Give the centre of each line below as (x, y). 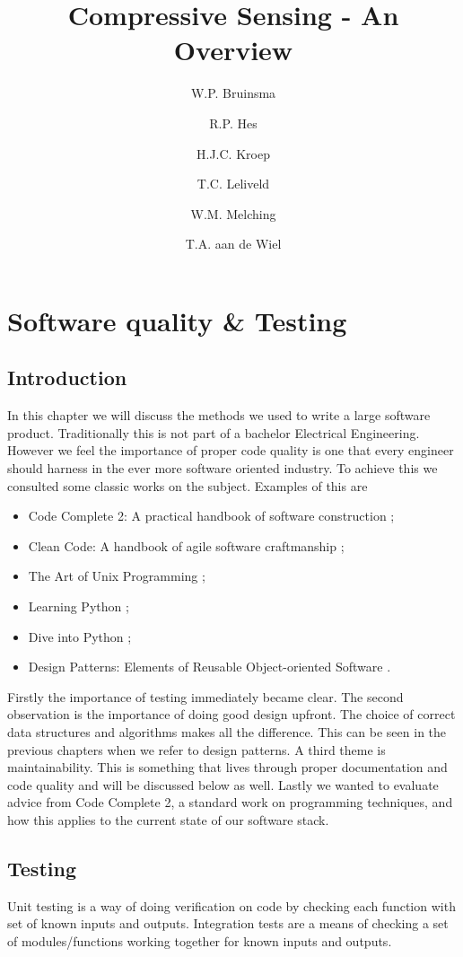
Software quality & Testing (177, 320)
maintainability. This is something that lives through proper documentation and (227, 767)
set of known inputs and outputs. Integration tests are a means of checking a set (228, 923)
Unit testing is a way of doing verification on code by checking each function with (231, 905)
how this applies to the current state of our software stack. (168, 819)
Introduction (67, 378)
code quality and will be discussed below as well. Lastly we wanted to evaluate (223, 784)
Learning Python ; (79, 606)
